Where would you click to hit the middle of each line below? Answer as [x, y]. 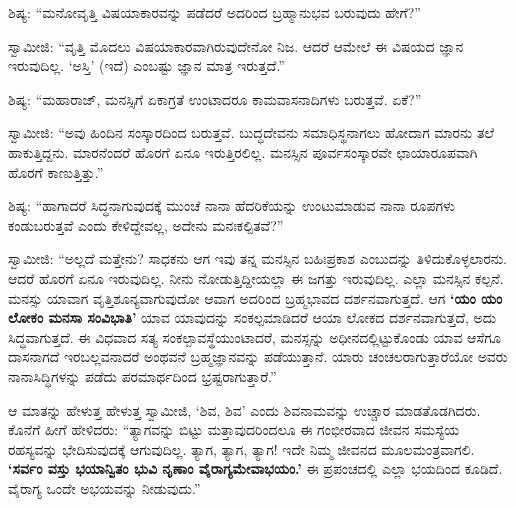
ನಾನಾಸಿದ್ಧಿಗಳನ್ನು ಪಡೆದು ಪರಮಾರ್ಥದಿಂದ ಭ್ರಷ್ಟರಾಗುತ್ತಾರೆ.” [142, 375]
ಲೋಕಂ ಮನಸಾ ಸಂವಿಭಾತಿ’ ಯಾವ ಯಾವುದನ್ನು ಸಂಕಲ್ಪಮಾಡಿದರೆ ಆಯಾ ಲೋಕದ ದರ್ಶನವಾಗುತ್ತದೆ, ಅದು [252, 317]
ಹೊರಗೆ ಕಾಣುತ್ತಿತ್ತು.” [56, 171]
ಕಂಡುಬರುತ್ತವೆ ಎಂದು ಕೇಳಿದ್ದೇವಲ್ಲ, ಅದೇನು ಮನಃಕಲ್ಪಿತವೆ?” [146, 224]
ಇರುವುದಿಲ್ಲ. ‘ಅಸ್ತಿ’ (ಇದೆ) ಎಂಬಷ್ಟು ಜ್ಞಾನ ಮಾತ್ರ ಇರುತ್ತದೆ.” [146, 65]
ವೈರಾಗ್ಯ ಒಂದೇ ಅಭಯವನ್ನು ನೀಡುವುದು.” [104, 487]
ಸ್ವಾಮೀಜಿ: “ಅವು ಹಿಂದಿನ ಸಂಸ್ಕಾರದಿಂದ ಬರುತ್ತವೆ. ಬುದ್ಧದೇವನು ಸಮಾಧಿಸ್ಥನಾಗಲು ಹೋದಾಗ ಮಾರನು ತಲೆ [251, 132]
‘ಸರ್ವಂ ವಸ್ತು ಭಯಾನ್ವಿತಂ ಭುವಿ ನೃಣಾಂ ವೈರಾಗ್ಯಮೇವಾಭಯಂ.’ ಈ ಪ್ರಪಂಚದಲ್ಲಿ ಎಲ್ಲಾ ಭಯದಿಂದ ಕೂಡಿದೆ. [255, 468]
